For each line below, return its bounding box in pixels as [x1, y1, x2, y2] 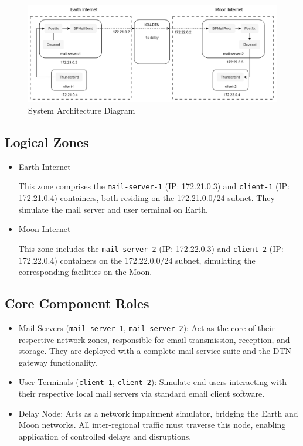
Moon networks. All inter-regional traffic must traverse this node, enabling [18, 418, 286, 431]
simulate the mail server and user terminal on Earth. [18, 203, 208, 215]
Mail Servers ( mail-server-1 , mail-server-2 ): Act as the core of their [18, 321, 275, 333]
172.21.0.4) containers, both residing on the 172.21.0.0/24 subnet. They [18, 192, 275, 204]
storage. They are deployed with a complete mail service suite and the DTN [18, 345, 292, 357]
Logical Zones [5, 133, 89, 151]
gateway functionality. [18, 356, 97, 368]
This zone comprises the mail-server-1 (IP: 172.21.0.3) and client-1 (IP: [18, 180, 290, 192]
